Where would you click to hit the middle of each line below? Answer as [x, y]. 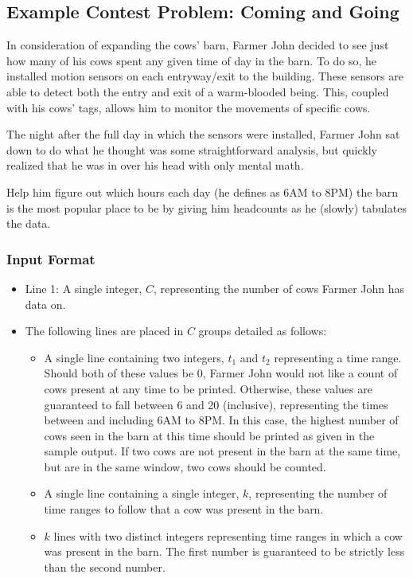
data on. [45, 304]
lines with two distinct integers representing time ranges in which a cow [228, 535]
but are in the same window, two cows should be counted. [185, 466]
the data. [29, 223]
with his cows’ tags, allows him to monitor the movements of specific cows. [189, 107]
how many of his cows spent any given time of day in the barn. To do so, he [192, 60]
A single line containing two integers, [134, 357]
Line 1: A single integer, [84, 288]
